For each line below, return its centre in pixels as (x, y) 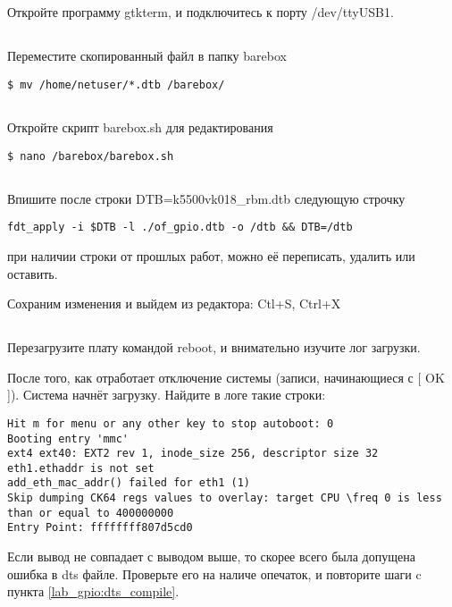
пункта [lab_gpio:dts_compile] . (93, 591)
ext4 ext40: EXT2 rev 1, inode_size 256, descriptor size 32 (193, 454)
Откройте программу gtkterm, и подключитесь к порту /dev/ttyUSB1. (201, 12)
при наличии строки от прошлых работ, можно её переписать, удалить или (211, 255)
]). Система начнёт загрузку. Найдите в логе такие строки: (167, 395)
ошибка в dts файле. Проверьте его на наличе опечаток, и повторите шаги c (214, 573)
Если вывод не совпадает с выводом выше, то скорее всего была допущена (211, 556)
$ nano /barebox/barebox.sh (91, 156)
